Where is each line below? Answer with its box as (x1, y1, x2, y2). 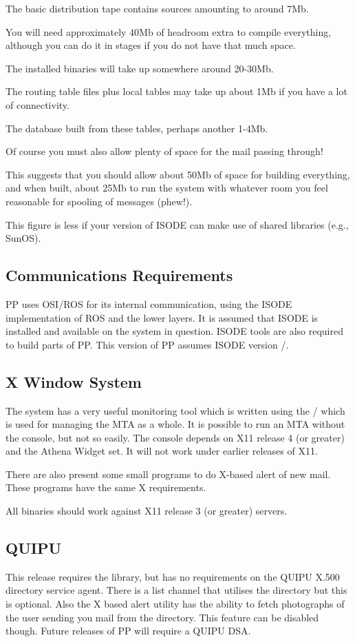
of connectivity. (6, 97, 69, 112)
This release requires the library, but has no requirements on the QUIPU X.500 (6, 569, 340, 583)
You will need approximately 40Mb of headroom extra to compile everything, (6, 24, 332, 39)
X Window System (6, 371, 142, 392)
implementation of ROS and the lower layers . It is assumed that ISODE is (6, 310, 319, 324)
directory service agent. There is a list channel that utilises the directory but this (6, 583, 347, 597)
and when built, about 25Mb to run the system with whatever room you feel (6, 180, 328, 195)
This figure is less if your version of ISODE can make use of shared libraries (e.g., (6, 217, 349, 231)
